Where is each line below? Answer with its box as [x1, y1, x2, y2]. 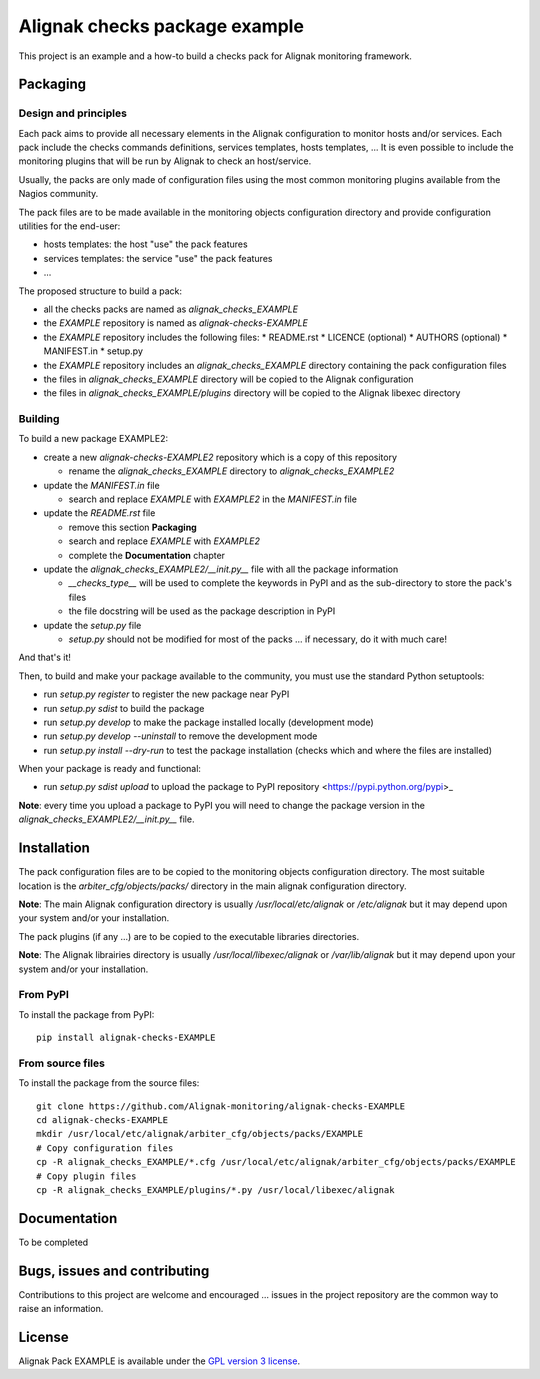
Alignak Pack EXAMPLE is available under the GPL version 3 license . [18, 1355, 300, 1367]
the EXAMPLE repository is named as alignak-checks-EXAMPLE [43, 317, 309, 329]
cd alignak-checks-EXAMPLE [36, 1114, 169, 1125]
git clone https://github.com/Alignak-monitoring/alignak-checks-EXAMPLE [36, 1100, 406, 1112]
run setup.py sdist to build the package [43, 702, 205, 714]
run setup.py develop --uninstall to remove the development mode [43, 730, 318, 742]
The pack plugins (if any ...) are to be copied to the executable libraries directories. [18, 930, 360, 942]
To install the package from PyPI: [18, 1008, 155, 1020]
